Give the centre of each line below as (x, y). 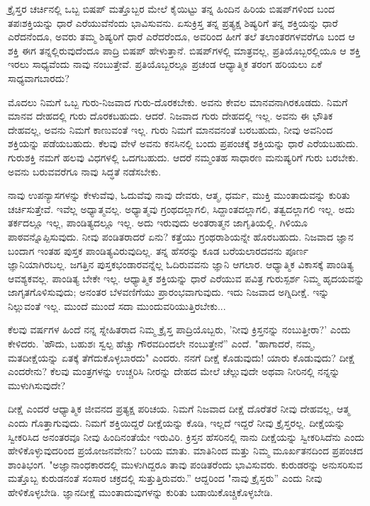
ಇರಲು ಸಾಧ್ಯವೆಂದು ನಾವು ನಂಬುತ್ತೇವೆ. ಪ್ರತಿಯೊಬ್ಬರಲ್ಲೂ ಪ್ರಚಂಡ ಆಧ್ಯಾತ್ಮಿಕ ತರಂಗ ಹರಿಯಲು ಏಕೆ (165, 64)
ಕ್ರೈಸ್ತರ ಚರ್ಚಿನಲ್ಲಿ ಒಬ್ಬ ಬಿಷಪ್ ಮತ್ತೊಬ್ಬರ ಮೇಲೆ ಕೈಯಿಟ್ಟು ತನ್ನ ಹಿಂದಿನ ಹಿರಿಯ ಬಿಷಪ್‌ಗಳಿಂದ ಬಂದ (172, 8)
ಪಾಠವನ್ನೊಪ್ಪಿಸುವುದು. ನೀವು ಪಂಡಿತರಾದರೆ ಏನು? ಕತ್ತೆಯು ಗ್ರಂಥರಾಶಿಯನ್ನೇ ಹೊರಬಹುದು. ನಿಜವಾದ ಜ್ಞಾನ (181, 236)
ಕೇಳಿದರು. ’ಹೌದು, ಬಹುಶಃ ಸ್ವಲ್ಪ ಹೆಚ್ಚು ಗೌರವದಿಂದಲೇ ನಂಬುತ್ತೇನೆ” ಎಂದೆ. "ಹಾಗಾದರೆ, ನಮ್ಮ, (162, 344)
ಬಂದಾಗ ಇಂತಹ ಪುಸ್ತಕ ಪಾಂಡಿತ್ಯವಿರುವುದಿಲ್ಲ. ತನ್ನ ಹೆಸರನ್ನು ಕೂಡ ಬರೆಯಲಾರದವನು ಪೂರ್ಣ (158, 250)
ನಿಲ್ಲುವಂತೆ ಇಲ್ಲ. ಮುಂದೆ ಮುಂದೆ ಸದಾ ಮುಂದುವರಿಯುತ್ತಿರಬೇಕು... (117, 305)
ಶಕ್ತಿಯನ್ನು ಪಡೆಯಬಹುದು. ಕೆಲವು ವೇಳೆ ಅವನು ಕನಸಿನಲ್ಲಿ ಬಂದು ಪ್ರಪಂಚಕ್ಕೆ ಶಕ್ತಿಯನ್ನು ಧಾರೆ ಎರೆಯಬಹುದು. (183, 143)
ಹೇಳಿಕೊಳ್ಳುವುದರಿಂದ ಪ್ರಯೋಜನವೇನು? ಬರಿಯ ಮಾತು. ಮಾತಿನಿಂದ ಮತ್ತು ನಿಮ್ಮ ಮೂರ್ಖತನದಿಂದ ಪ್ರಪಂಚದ (185, 450)
